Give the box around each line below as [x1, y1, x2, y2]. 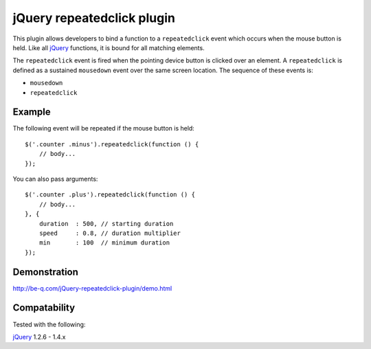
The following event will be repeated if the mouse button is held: [12, 124, 195, 133]
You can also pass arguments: [12, 174, 98, 183]
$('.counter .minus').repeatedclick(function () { [25, 140, 199, 148]
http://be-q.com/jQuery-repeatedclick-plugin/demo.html [12, 284, 172, 292]
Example [12, 106, 51, 118]
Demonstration [12, 266, 79, 278]
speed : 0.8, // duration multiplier [38, 229, 181, 237]
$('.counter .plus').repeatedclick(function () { [25, 191, 196, 199]
